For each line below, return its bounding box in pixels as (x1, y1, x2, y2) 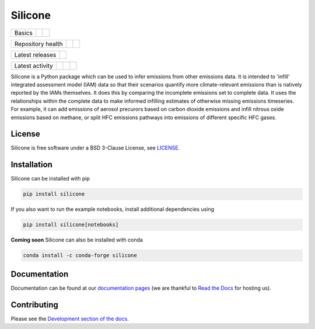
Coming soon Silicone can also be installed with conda (10, 237, 143, 244)
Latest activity (14, 61, 53, 70)
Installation (10, 160, 52, 169)
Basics (14, 29, 33, 37)
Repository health (14, 40, 64, 48)
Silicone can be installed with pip (10, 175, 90, 182)
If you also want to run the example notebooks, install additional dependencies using (10, 206, 215, 213)
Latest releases (14, 50, 57, 58)
